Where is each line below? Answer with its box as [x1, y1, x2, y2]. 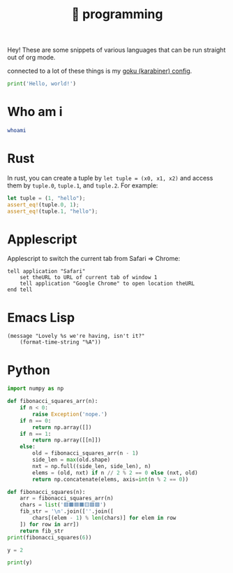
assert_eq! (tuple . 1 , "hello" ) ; [7, 208, 98, 215]
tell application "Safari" [7, 268, 86, 275]
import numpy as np [7, 385, 64, 392]
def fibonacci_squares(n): [7, 488, 86, 495]
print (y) [7, 559, 33, 566]
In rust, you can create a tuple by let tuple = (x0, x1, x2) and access [7, 174, 213, 182]
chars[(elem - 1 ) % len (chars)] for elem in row [32, 514, 176, 521]
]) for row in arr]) [20, 521, 80, 528]
